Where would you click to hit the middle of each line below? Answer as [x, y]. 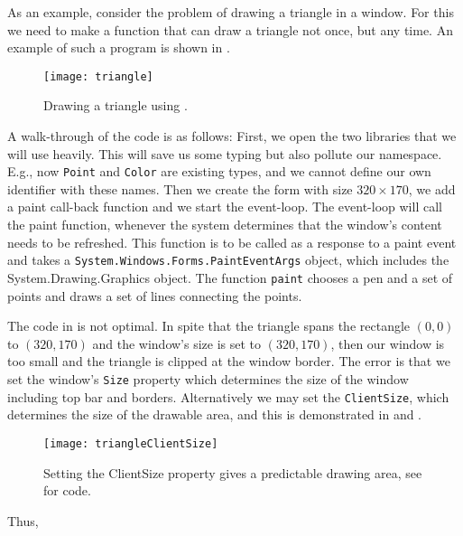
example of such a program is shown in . [119, 47]
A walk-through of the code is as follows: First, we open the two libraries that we [232, 136]
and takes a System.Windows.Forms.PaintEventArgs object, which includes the [228, 260]
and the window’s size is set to [177, 343]
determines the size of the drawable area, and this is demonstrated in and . [215, 414]
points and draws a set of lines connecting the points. [155, 295]
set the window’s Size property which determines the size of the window [208, 378]
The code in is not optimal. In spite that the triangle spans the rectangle [209, 326]
